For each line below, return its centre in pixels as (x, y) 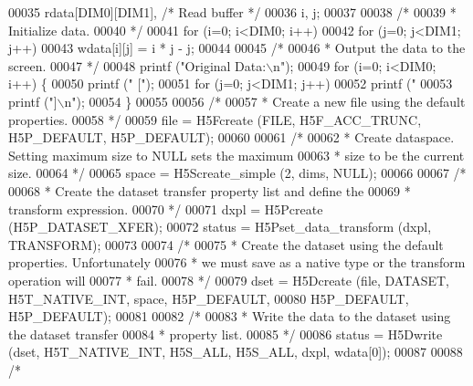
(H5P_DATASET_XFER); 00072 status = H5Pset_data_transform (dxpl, (220, 227)
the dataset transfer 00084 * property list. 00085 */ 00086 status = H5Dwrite (226, 334)
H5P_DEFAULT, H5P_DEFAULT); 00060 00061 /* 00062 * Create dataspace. (231, 137)
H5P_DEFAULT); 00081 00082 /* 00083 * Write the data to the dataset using (230, 316)
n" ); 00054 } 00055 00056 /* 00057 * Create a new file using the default (265, 101)
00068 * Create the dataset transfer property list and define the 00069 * (210, 190)
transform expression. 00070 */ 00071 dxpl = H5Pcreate (166, 209)
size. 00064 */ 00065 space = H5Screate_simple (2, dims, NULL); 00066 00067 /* (237, 173)
